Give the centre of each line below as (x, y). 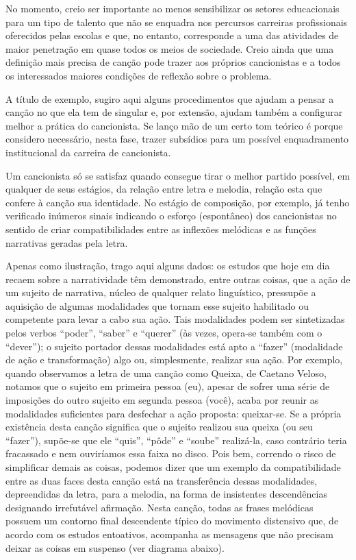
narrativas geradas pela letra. (67, 242)
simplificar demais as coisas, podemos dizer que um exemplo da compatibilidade (173, 467)
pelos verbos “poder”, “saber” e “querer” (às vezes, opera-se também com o (164, 333)
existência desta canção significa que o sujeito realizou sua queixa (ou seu (159, 427)
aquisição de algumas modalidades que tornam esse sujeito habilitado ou (157, 305)
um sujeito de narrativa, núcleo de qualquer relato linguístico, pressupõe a (161, 292)
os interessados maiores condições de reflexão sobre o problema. (139, 75)
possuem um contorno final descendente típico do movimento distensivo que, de (172, 521)
